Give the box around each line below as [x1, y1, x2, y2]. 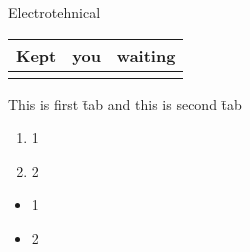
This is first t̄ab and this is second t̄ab [8, 93, 242, 114]
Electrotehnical [8, 2, 101, 22]
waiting [116, 43, 176, 67]
